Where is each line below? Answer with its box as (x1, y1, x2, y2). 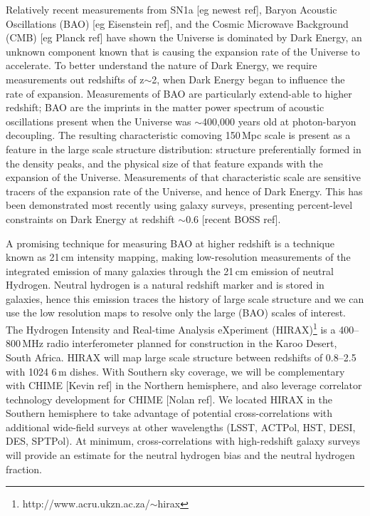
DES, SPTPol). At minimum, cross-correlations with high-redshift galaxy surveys (6, 433, 361, 448)
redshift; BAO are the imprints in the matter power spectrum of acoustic (6, 100, 324, 115)
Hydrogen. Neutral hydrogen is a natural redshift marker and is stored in (6, 277, 324, 292)
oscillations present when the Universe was (6, 113, 191, 128)
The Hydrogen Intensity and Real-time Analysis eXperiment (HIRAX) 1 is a (6, 320, 336, 336)
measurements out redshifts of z (6, 71, 144, 86)
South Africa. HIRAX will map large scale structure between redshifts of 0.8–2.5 (6, 349, 356, 364)
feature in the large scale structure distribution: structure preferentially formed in (6, 141, 361, 156)
